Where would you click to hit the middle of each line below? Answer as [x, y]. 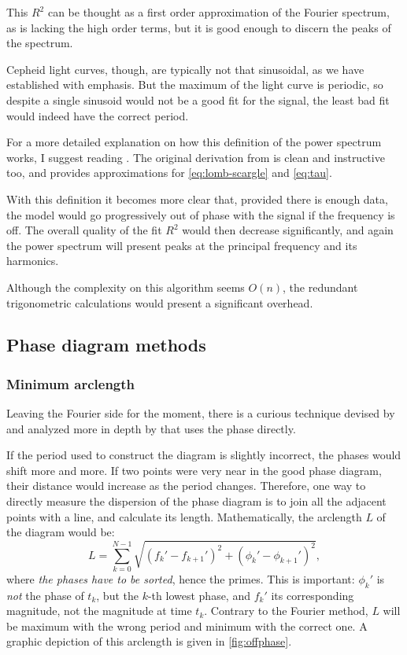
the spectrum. [40, 43]
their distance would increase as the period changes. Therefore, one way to [186, 486]
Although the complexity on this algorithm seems [126, 287]
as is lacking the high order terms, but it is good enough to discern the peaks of [199, 27]
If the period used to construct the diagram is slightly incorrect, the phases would [204, 455]
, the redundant [320, 287]
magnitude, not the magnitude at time [99, 611]
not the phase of [45, 595]
